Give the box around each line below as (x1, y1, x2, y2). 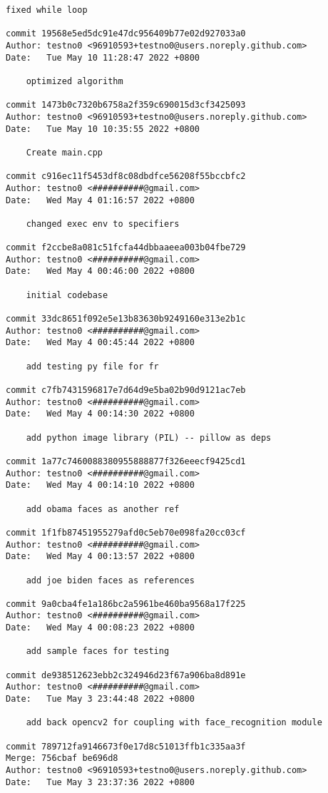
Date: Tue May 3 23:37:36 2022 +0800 (6, 777, 195, 787)
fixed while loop (6, 5, 88, 15)
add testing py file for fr (26, 361, 159, 372)
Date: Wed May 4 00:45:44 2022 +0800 (6, 337, 195, 348)
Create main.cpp (26, 147, 103, 158)
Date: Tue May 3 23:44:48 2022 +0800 (6, 694, 195, 705)
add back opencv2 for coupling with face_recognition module (26, 717, 322, 728)
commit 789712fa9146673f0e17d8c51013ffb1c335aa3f (6, 741, 246, 752)
